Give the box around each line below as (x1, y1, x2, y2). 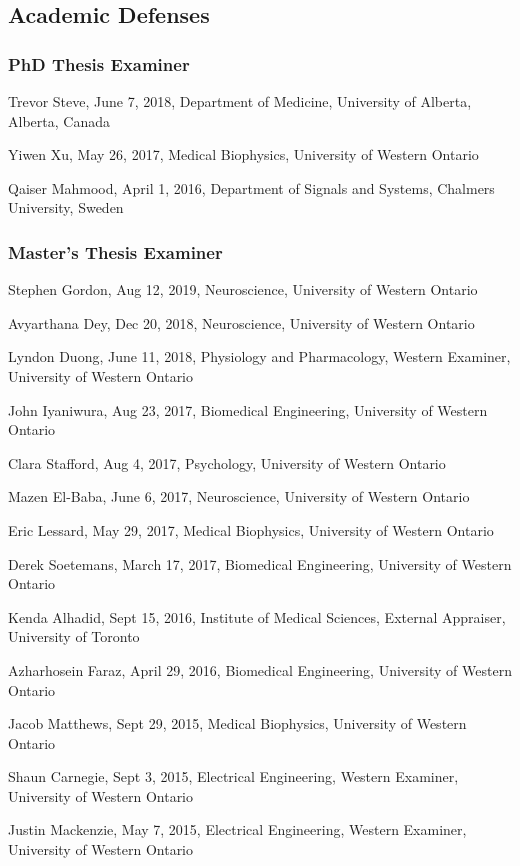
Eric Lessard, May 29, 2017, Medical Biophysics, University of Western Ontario (8, 519, 494, 540)
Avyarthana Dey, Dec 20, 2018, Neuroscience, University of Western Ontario (8, 312, 475, 333)
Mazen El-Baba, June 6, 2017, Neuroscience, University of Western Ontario (8, 486, 470, 507)
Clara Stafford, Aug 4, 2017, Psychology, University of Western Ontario (8, 452, 446, 473)
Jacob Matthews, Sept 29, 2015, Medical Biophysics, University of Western (8, 713, 467, 734)
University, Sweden (8, 197, 124, 218)
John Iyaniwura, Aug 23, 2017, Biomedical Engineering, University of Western (8, 399, 488, 420)
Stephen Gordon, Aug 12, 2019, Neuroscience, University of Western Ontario (8, 279, 478, 300)
